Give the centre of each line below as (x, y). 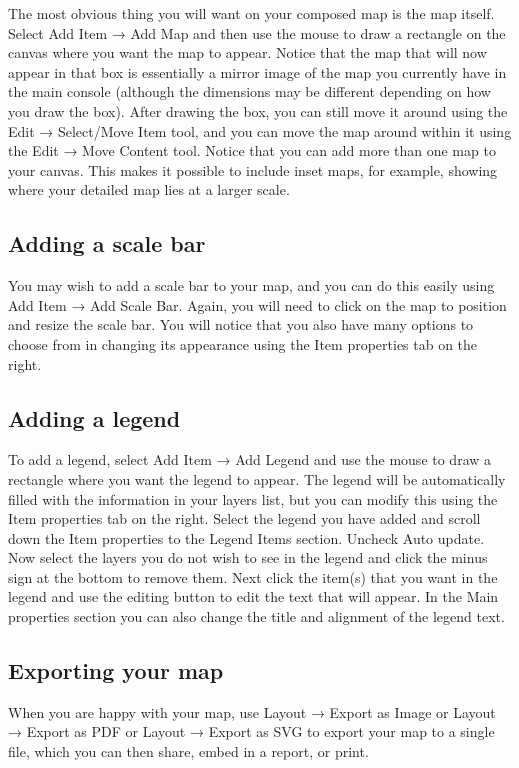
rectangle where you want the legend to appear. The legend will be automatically (257, 478)
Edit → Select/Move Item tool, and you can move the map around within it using (260, 130)
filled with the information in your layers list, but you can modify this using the (253, 498)
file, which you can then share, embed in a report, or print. (188, 751)
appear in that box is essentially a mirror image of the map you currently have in (257, 71)
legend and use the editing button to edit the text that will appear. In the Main (253, 596)
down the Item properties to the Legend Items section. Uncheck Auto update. (246, 537)
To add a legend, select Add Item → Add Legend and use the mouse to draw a (250, 459)
